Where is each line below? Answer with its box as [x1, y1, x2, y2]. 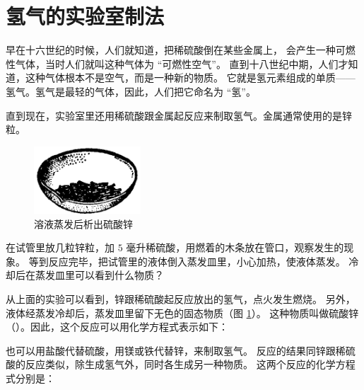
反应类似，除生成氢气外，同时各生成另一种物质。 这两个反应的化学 [25, 357, 336, 372]
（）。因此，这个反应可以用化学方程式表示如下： [6, 319, 228, 334]
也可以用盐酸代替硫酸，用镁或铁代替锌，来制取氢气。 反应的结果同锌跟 [6, 343, 336, 357]
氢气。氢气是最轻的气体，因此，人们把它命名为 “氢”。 [6, 84, 256, 98]
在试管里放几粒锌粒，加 [6, 240, 115, 255]
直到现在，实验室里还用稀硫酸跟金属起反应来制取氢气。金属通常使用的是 [6, 108, 342, 122]
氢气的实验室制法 [6, 1, 165, 30]
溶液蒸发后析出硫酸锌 [34, 216, 133, 231]
